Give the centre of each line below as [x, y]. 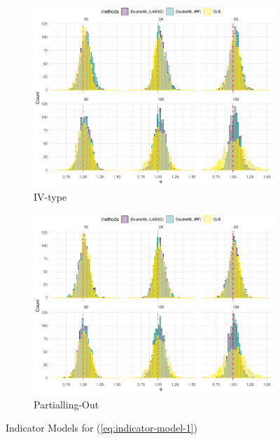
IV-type [50, 196]
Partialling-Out [66, 404]
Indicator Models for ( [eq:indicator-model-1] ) [102, 428]
